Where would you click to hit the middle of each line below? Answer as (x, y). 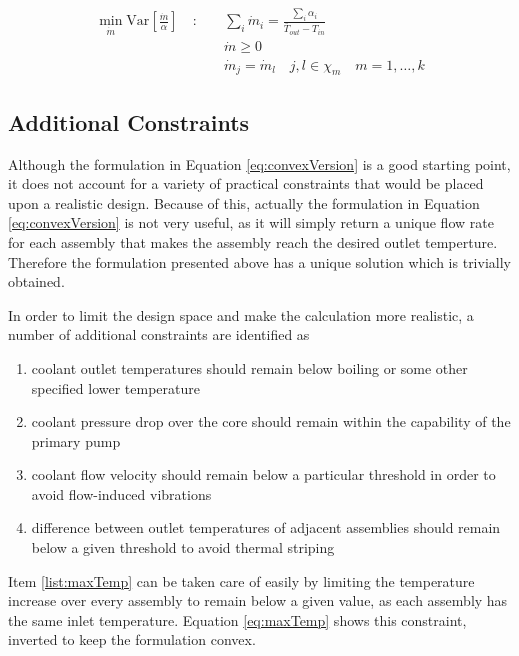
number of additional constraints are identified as (159, 334)
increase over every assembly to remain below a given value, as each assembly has (258, 600)
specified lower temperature (115, 387)
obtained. (36, 281)
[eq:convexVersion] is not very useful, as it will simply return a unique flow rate (251, 222)
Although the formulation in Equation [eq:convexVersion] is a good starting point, (259, 163)
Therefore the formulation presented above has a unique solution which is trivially (259, 261)
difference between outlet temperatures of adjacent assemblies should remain (266, 527)
